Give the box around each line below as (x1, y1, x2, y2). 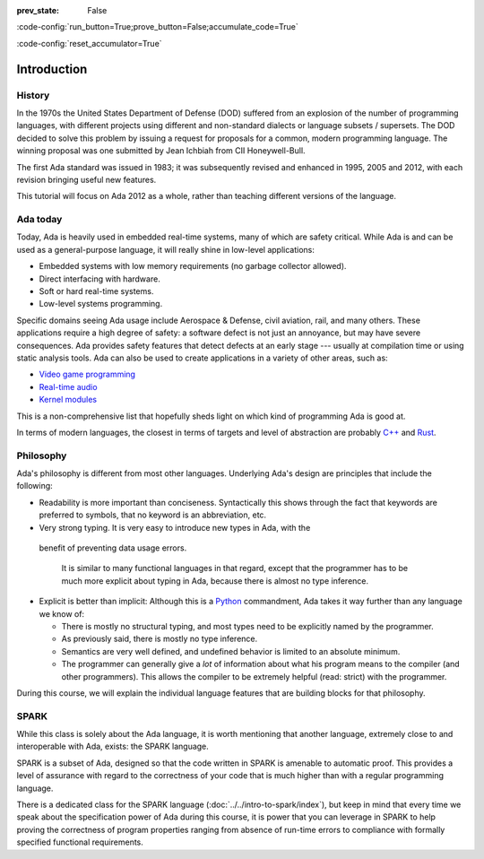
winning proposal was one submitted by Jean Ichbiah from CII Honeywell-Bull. (16, 145, 306, 156)
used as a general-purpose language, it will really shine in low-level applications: (16, 244, 315, 255)
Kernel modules (39, 395, 98, 405)
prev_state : (16, 5, 60, 15)
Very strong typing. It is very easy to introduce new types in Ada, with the (39, 522, 311, 533)
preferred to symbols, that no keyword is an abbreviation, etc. (39, 509, 267, 520)
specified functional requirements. (16, 837, 143, 847)
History (16, 89, 50, 101)
